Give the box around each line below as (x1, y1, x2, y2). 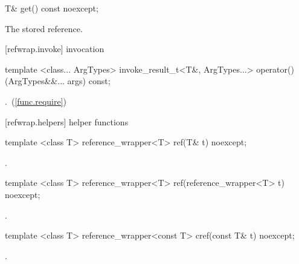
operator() (256, 62, 294, 75)
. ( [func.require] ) (5, 94, 67, 107)
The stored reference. (5, 22, 83, 35)
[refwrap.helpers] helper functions (5, 115, 129, 128)
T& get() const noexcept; (5, 2, 98, 14)
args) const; (67, 74, 111, 87)
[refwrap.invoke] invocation (5, 42, 104, 55)
